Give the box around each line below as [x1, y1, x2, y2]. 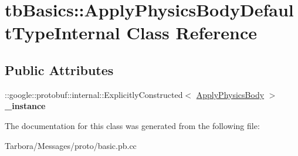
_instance [5, 100, 46, 112]
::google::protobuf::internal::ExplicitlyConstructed [5, 88, 183, 100]
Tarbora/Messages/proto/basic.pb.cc [5, 139, 137, 151]
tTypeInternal [5, 21, 120, 45]
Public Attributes [5, 60, 114, 79]
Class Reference [126, 21, 257, 45]
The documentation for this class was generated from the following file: [5, 119, 260, 131]
